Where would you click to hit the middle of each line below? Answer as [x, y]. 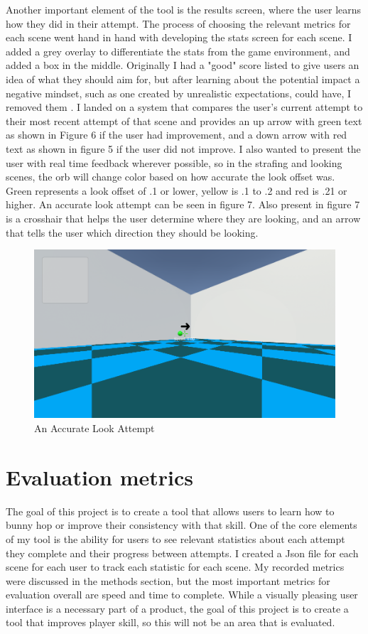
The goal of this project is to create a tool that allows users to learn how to [170, 511]
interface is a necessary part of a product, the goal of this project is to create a [177, 608]
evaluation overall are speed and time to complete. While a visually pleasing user [182, 595]
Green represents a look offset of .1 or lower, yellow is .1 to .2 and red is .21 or [177, 190]
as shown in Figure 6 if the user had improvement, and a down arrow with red [177, 135]
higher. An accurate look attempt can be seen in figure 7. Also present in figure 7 [183, 204]
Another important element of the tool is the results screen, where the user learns [184, 9]
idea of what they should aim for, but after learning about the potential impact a [183, 79]
